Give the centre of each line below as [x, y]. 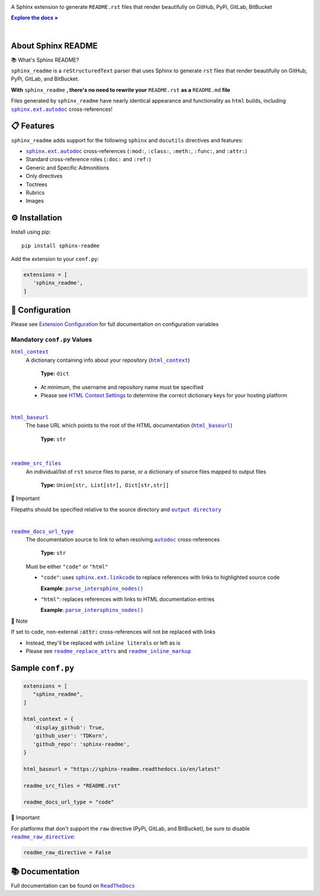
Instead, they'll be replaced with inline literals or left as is [103, 643]
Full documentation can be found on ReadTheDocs [73, 885]
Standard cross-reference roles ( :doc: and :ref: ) [88, 160]
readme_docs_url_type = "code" [69, 802]
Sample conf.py [43, 668]
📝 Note [19, 621]
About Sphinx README [54, 45]
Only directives [44, 176]
